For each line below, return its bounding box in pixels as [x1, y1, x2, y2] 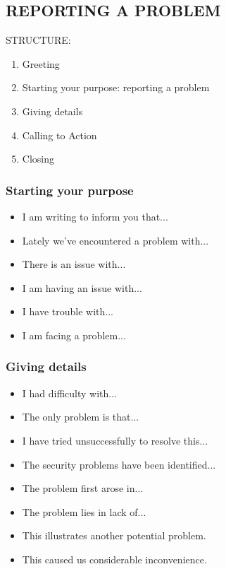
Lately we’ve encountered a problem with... [22, 233, 209, 247]
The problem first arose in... [22, 481, 144, 495]
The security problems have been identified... [22, 457, 216, 471]
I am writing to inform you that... [22, 209, 168, 223]
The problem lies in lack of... [22, 504, 146, 519]
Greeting [22, 56, 60, 71]
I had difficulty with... [22, 385, 117, 400]
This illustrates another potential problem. [22, 528, 206, 543]
